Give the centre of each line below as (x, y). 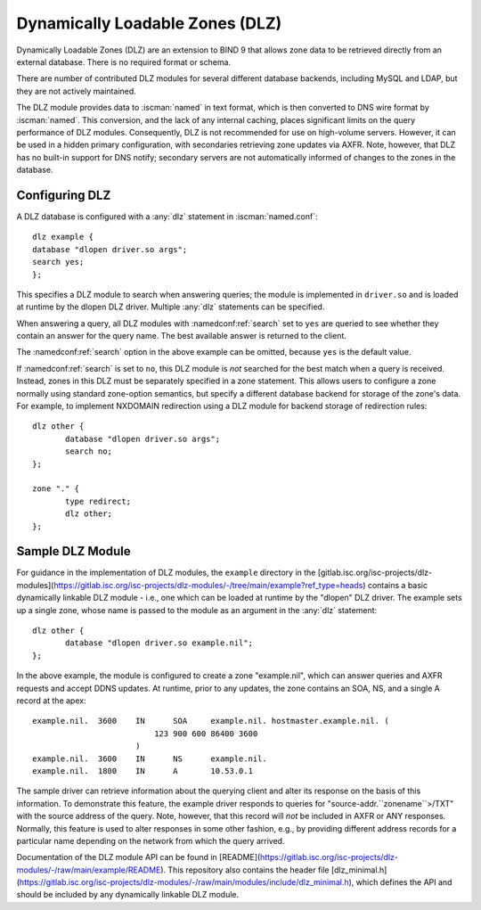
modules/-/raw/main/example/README (89, 870)
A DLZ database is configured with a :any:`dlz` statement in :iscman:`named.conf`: (167, 216)
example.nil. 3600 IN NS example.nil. (150, 758)
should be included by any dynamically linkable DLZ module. (128, 895)
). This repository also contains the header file (245, 870)
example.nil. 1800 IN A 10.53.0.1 (143, 771)
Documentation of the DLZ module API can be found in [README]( (139, 857)
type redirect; (98, 501)
